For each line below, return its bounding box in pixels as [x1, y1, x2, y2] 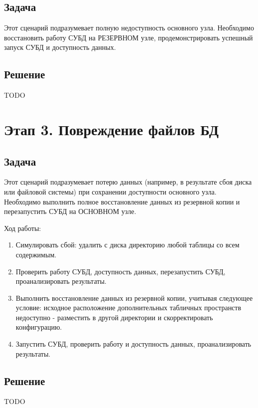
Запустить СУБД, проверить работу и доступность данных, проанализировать [15, 339, 252, 349]
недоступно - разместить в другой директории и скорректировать [15, 312, 213, 322]
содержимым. [15, 249, 57, 259]
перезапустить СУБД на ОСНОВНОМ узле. [4, 206, 136, 216]
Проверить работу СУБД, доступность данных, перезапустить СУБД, [15, 266, 226, 276]
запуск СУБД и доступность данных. [4, 42, 116, 52]
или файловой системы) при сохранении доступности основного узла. [4, 186, 217, 197]
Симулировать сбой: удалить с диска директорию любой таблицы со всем [15, 239, 240, 250]
